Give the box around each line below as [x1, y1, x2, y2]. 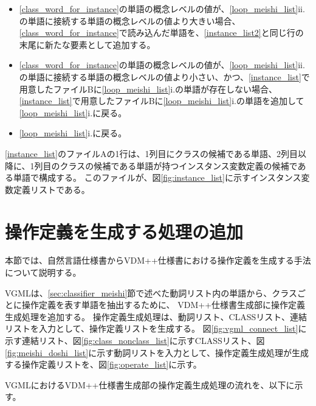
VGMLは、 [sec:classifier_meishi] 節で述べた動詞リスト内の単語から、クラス [5, 286, 298, 299]
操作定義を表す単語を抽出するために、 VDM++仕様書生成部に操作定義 [21, 298, 306, 311]
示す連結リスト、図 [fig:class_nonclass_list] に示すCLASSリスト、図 [5, 334, 265, 346]
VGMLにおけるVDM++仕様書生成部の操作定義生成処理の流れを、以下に [5, 378, 295, 391]
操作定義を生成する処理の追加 [5, 219, 244, 243]
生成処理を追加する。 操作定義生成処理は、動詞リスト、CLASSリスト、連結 [5, 310, 307, 323]
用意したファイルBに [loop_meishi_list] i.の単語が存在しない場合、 [19, 82, 278, 95]
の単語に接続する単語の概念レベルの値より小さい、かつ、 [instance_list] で [19, 70, 310, 83]
